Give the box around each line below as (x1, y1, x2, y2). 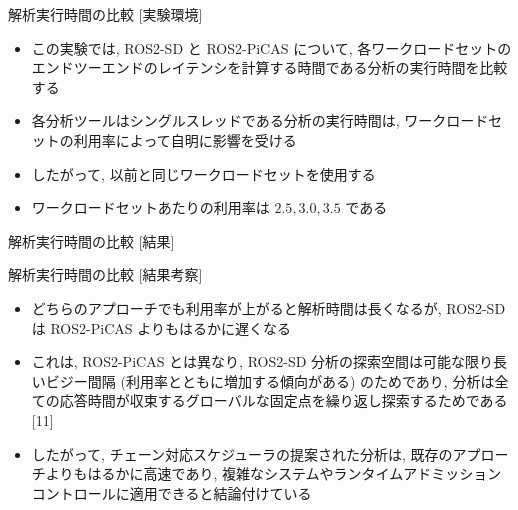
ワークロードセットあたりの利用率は (31, 197, 270, 218)
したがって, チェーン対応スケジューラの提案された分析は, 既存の (31, 443, 453, 464)
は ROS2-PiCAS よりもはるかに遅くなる (31, 317, 291, 338)
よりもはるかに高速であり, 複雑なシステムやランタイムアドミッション (45, 463, 502, 484)
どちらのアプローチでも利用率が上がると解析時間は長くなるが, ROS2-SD (31, 297, 506, 318)
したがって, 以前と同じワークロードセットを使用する (31, 163, 376, 184)
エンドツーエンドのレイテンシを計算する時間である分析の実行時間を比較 (31, 57, 508, 78)
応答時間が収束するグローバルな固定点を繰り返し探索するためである (59, 390, 508, 411)
